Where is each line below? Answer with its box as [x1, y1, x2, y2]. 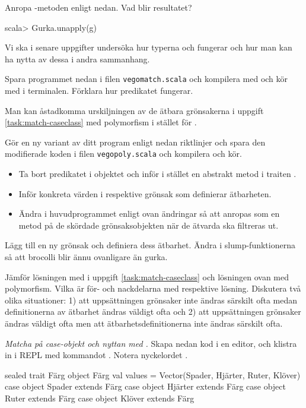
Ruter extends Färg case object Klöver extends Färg [5, 391, 195, 404]
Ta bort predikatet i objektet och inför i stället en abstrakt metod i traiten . [18, 167, 297, 180]
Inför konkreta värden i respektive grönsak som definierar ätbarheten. [18, 187, 272, 200]
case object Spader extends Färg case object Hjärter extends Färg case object [5, 380, 286, 393]
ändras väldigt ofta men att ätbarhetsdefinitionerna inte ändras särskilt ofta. [5, 317, 283, 329]
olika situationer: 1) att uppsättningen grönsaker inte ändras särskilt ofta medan [5, 293, 298, 306]
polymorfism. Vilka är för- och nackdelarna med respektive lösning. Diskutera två [5, 282, 301, 295]
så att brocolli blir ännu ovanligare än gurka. [5, 251, 168, 263]
